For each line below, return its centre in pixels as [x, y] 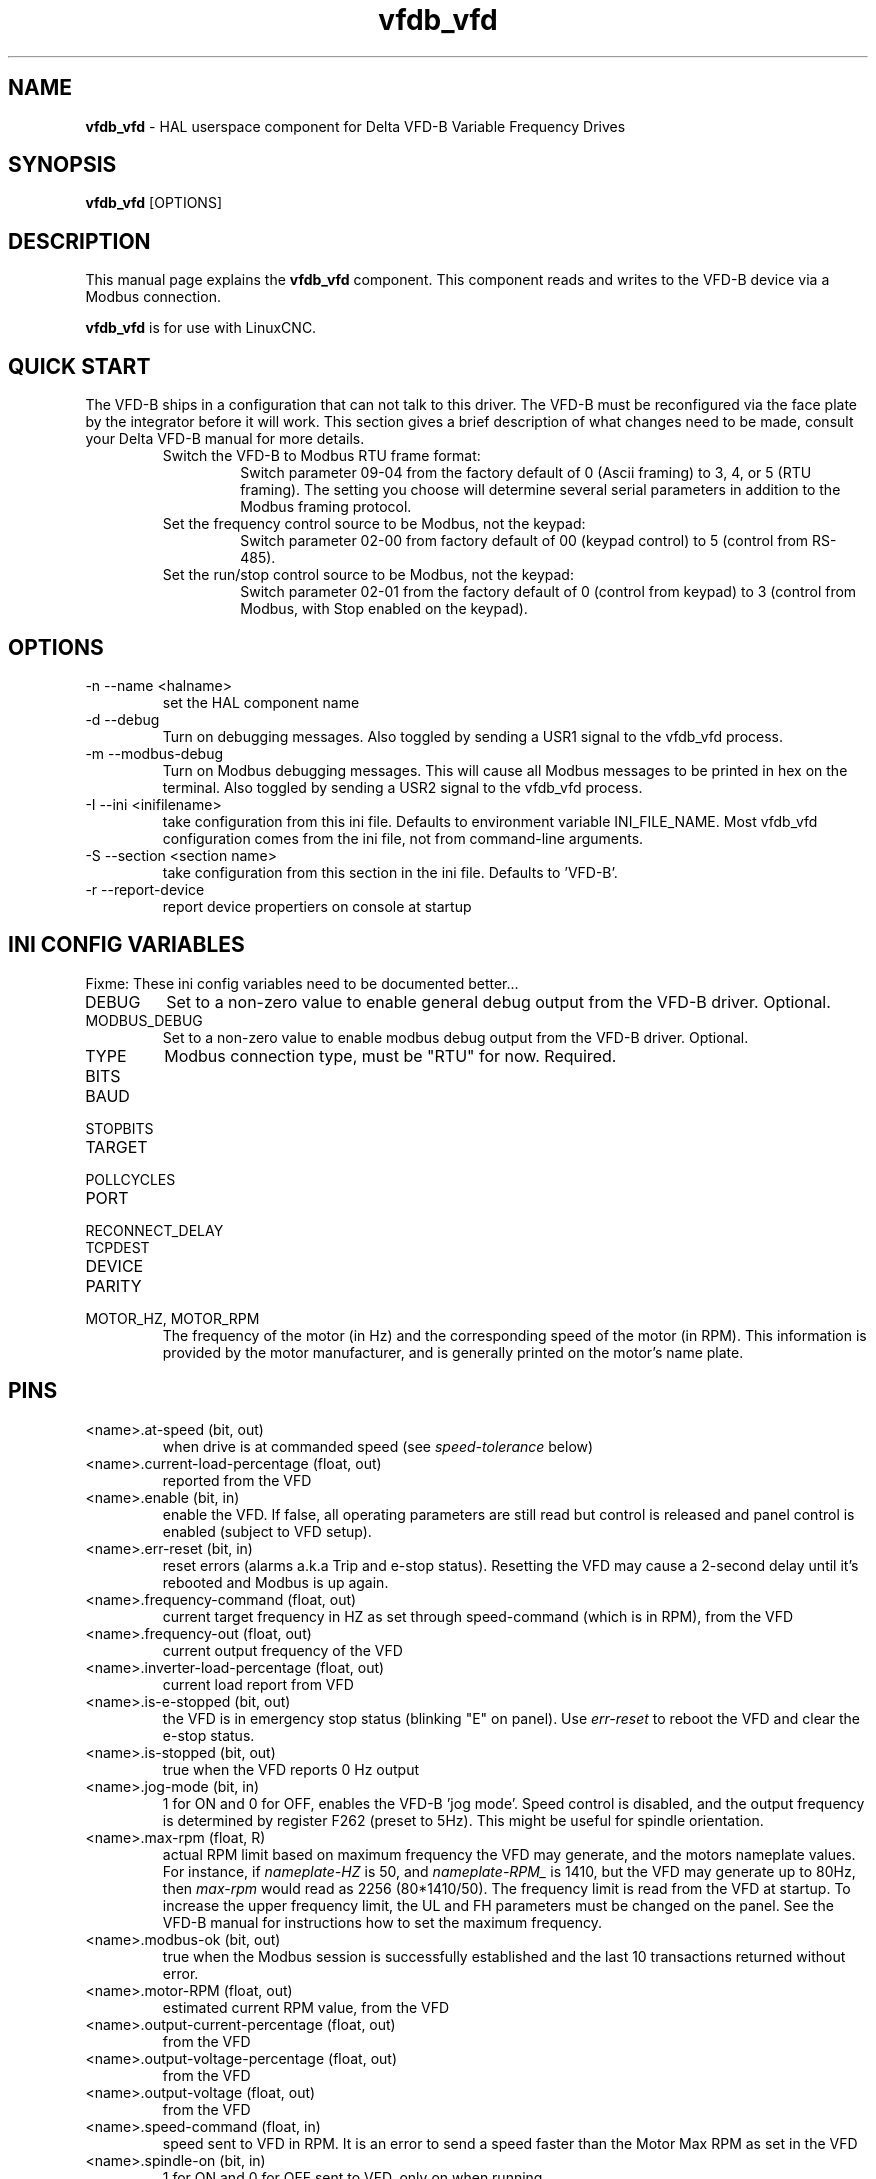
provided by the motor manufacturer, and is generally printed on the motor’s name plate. [453, 1352]
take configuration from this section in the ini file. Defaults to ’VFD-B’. [390, 872]
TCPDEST [117, 1247]
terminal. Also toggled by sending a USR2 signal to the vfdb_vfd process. [402, 787]
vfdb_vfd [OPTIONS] [154, 203]
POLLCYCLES [130, 1179]
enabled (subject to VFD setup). [267, 1531]
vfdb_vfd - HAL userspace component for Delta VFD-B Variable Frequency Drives [355, 126]
